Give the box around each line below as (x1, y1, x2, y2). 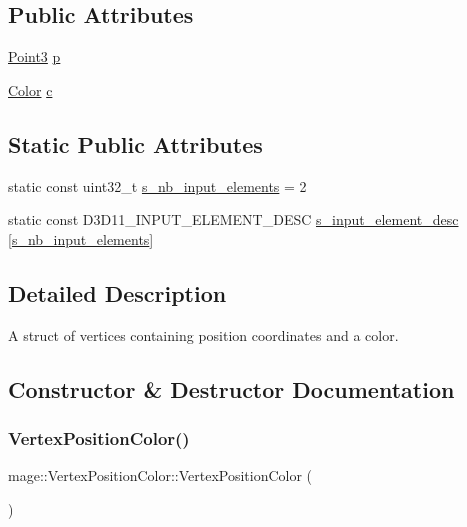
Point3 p (8, 46, 61, 67)
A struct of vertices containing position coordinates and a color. (8, 324, 399, 345)
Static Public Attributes (8, 128, 263, 159)
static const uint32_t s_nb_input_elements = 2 (8, 175, 307, 196)
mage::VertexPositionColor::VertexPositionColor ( (8, 465, 313, 486)
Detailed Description (8, 277, 227, 308)
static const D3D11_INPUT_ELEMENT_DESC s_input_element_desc (8, 209, 459, 230)
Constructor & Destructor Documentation (8, 373, 455, 404)
